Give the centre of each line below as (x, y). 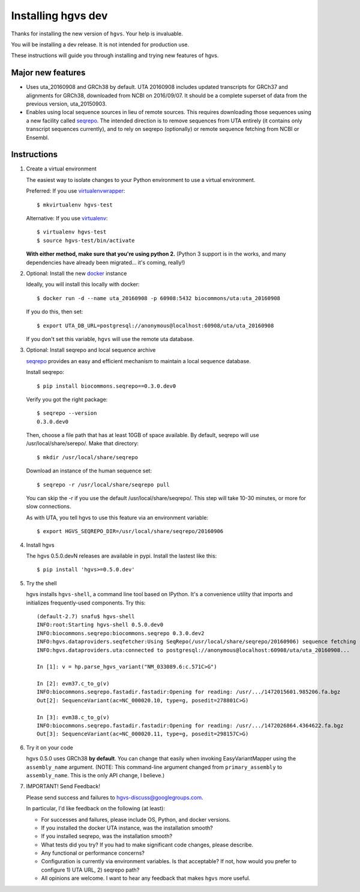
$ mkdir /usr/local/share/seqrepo (87, 457)
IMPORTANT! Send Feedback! (63, 786)
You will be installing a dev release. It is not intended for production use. (100, 44)
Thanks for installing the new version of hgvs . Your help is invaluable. (97, 34)
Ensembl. (37, 137)
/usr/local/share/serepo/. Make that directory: (82, 444)
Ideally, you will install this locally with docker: (83, 285)
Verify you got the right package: (67, 399)
